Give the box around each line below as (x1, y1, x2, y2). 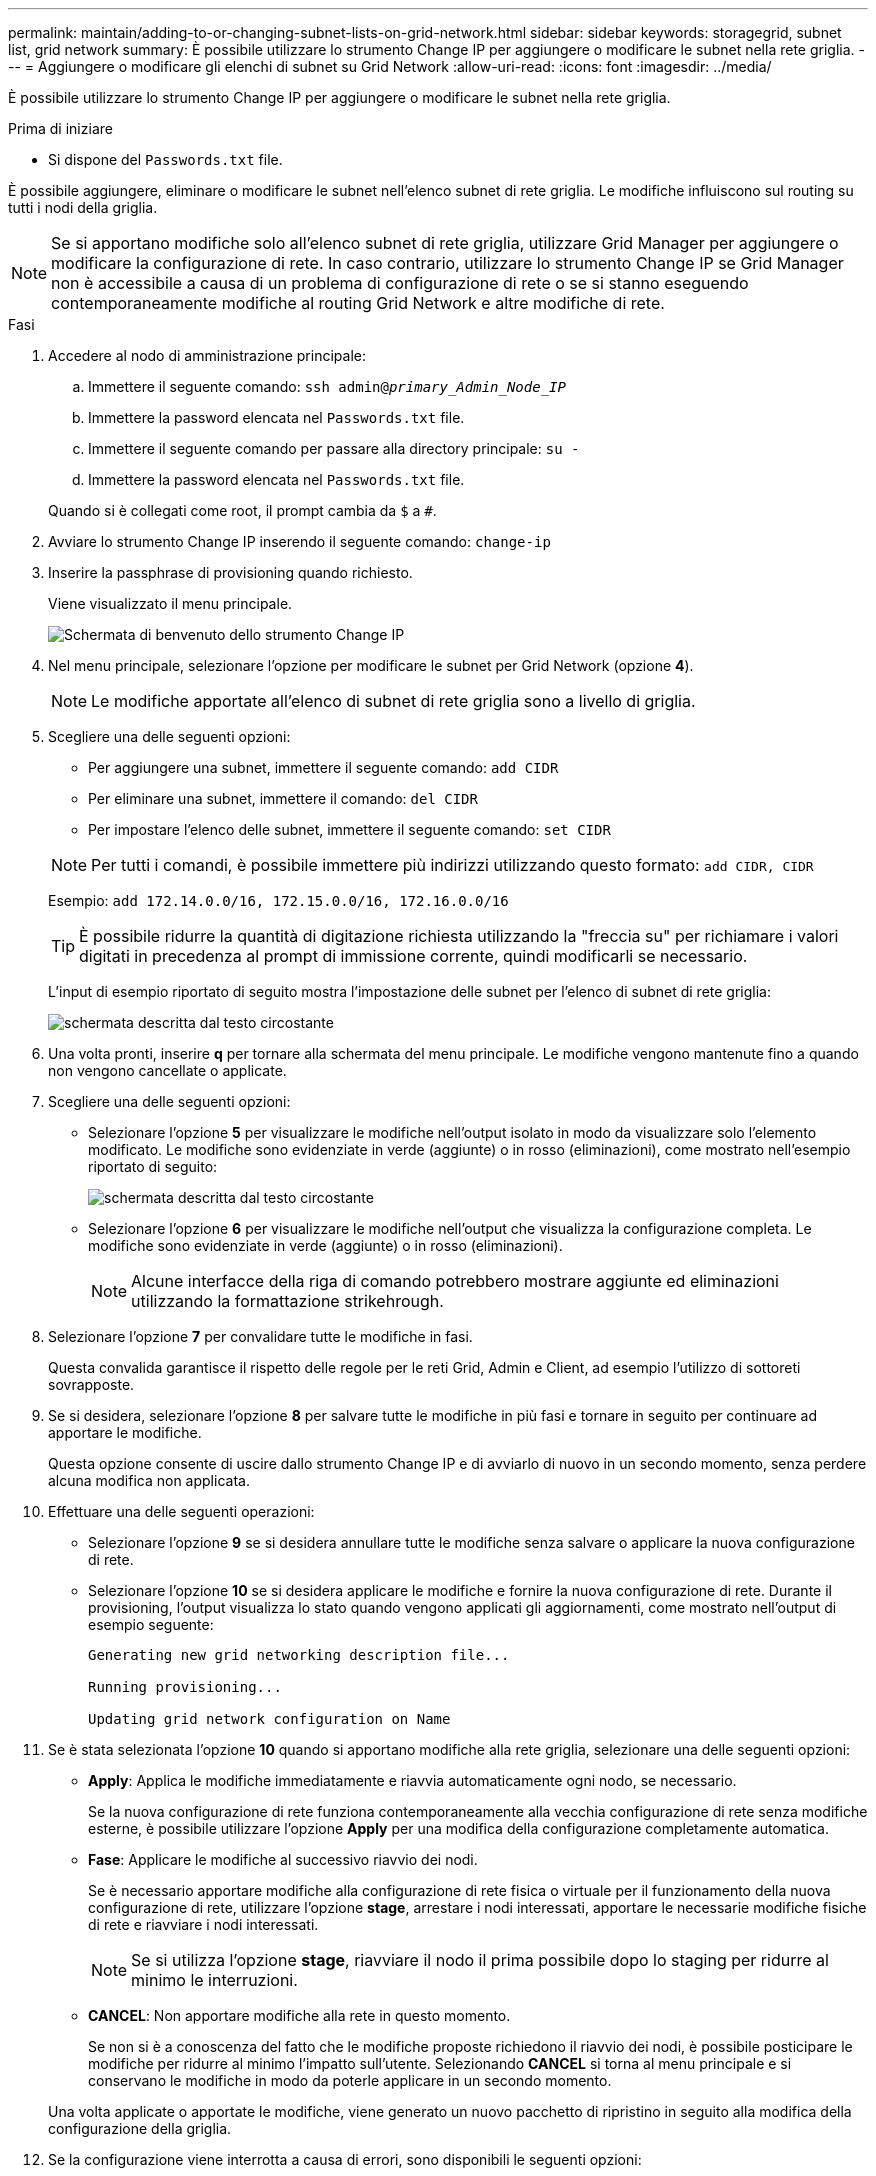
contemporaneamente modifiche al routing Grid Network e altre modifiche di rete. (51, 293, 665, 313)
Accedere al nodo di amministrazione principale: (48, 347, 366, 364)
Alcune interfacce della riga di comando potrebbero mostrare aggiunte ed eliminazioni (131, 1271, 779, 1291)
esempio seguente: (88, 1616, 214, 1633)
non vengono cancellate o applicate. (48, 1062, 287, 1079)
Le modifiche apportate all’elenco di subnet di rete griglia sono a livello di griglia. (91, 691, 696, 711)
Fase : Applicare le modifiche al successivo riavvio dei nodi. (88, 1851, 478, 1868)
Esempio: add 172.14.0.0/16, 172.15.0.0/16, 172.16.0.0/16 (48, 892, 509, 909)
